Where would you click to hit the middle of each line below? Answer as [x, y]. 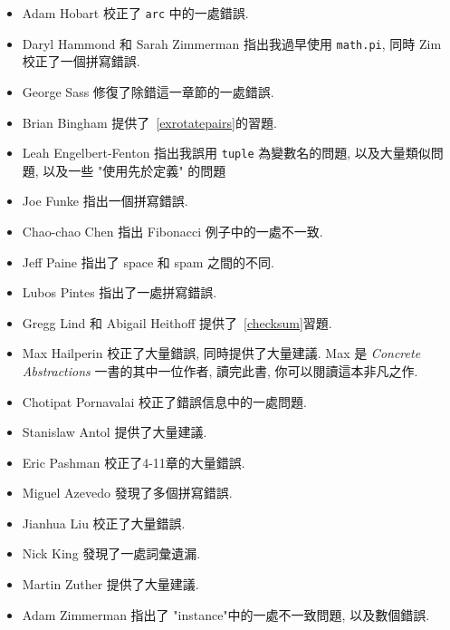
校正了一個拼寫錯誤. [81, 61]
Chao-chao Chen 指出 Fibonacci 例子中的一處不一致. [172, 231]
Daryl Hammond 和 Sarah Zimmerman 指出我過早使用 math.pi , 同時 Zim [232, 43]
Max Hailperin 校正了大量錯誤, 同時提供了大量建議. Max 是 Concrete [221, 353]
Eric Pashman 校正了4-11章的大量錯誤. [134, 462]
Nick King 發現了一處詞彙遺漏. [111, 553]
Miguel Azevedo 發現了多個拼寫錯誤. [127, 493]
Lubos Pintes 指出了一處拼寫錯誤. [120, 292]
